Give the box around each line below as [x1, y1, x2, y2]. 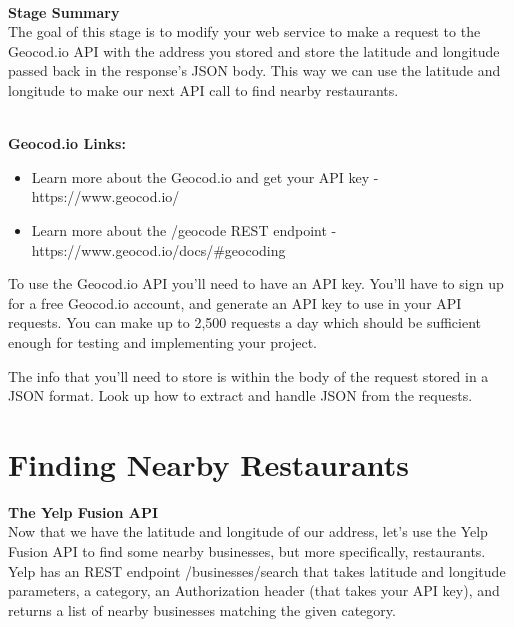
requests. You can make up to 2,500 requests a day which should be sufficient [8, 312, 482, 333]
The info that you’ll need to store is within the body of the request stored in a [8, 365, 489, 386]
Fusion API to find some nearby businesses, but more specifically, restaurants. [8, 541, 486, 561]
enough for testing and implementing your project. [8, 331, 318, 352]
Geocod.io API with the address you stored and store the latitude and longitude [8, 40, 500, 61]
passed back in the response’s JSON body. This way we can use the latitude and [8, 60, 501, 81]
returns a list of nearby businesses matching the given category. [8, 599, 396, 620]
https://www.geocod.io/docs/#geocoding [31, 239, 286, 260]
